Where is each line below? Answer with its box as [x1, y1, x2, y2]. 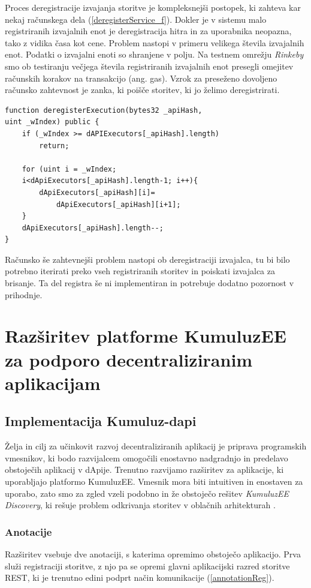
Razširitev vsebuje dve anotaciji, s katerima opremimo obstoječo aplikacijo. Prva [5, 547, 301, 560]
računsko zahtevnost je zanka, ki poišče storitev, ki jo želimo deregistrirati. [5, 83, 280, 96]
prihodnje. [5, 288, 43, 301]
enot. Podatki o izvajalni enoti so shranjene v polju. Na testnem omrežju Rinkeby [5, 48, 304, 61]
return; [39, 141, 70, 150]
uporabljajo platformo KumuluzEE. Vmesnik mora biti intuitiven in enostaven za [5, 475, 303, 487]
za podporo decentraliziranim [5, 347, 253, 371]
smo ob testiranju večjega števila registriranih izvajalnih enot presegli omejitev [5, 59, 294, 72]
